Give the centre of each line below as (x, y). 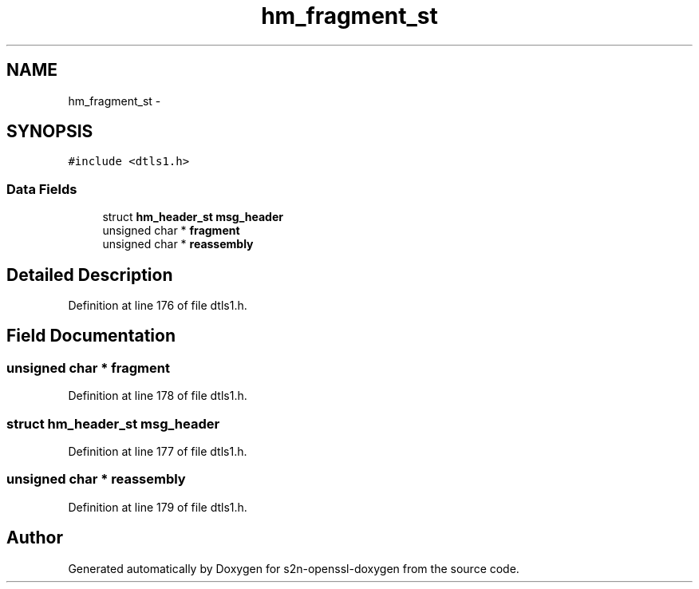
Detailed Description (90, 275)
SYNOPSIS (50, 132)
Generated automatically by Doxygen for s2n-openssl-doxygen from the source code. (294, 568)
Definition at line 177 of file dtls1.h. (158, 451)
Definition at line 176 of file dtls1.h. (158, 306)
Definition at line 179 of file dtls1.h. (158, 507)
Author (35, 538)
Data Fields (42, 189)
